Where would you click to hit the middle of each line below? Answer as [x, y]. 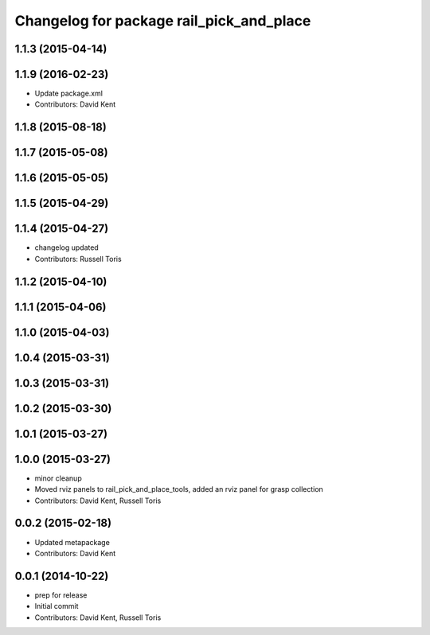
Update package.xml [69, 93]
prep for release [61, 595]
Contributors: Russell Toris [78, 259]
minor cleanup [59, 478]
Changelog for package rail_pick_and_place [163, 21]
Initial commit [57, 606]
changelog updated [66, 247]
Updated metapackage [72, 542]
